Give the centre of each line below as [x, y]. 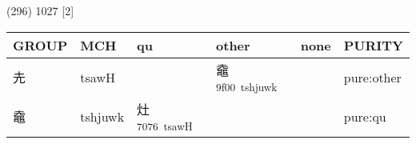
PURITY [373, 45]
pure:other [372, 77]
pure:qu [365, 116]
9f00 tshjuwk [247, 86]
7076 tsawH [165, 126]
